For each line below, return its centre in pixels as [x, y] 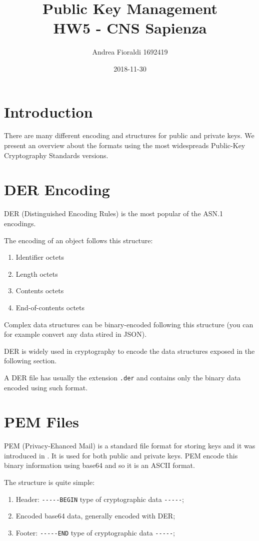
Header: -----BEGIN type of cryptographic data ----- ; [100, 499]
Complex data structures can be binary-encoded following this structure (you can [129, 324]
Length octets [37, 274]
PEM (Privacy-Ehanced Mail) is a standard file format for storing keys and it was [130, 446]
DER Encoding [57, 189]
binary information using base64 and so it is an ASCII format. [99, 465]
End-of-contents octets [50, 307]
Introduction [48, 111]
